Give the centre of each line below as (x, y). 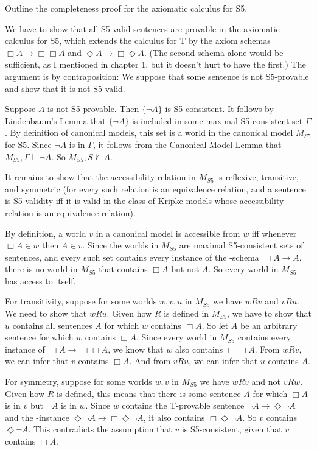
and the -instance (37, 417)
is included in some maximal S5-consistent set (217, 120)
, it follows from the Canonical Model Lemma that (187, 144)
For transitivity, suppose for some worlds (81, 301)
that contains (123, 269)
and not (266, 381)
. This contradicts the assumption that (100, 429)
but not (185, 269)
